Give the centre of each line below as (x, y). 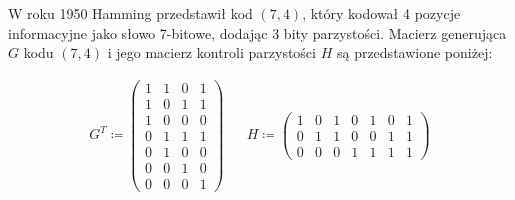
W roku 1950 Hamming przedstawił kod (130, 13)
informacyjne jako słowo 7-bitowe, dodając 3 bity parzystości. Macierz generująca (257, 32)
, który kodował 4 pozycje (381, 13)
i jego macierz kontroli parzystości (211, 52)
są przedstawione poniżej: (414, 52)
